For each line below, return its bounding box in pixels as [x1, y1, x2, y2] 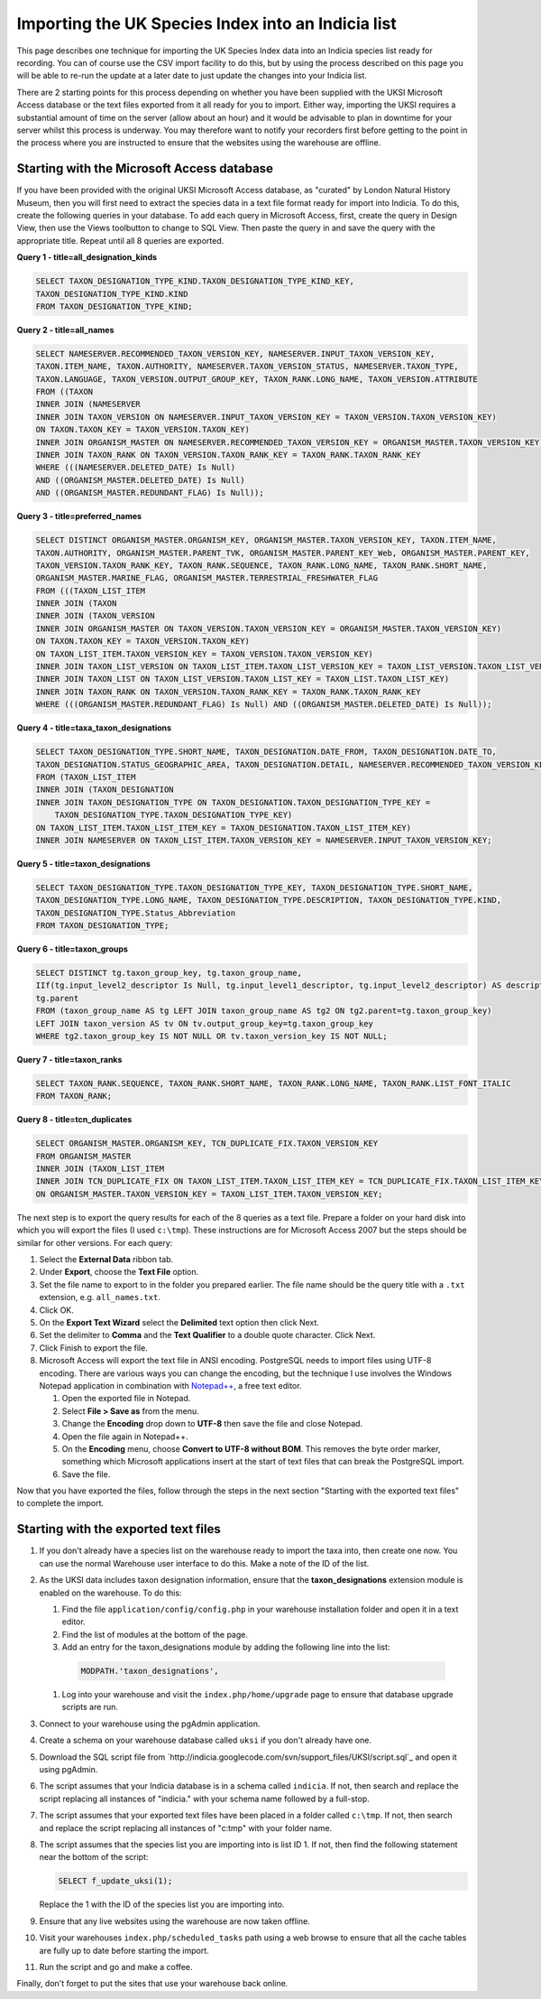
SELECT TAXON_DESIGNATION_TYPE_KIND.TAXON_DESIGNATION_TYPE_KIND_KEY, [35, 276, 355, 286]
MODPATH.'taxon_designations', [80, 1666, 220, 1677]
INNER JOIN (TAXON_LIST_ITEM [35, 1164, 165, 1174]
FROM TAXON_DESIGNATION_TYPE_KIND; [35, 301, 193, 311]
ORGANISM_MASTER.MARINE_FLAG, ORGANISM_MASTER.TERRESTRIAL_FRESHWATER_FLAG [35, 573, 379, 583]
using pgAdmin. [39, 1764, 98, 1775]
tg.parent [35, 993, 79, 1003]
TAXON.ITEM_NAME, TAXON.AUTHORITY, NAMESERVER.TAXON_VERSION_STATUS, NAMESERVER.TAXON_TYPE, [35, 361, 459, 372]
